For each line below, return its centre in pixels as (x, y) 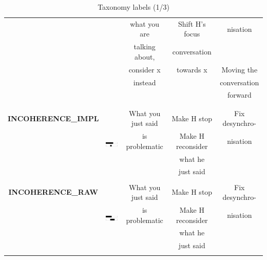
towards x (192, 69)
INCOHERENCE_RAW (53, 192)
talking (145, 47)
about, (145, 56)
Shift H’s (192, 23)
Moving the (240, 69)
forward (239, 95)
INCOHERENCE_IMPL (53, 118)
